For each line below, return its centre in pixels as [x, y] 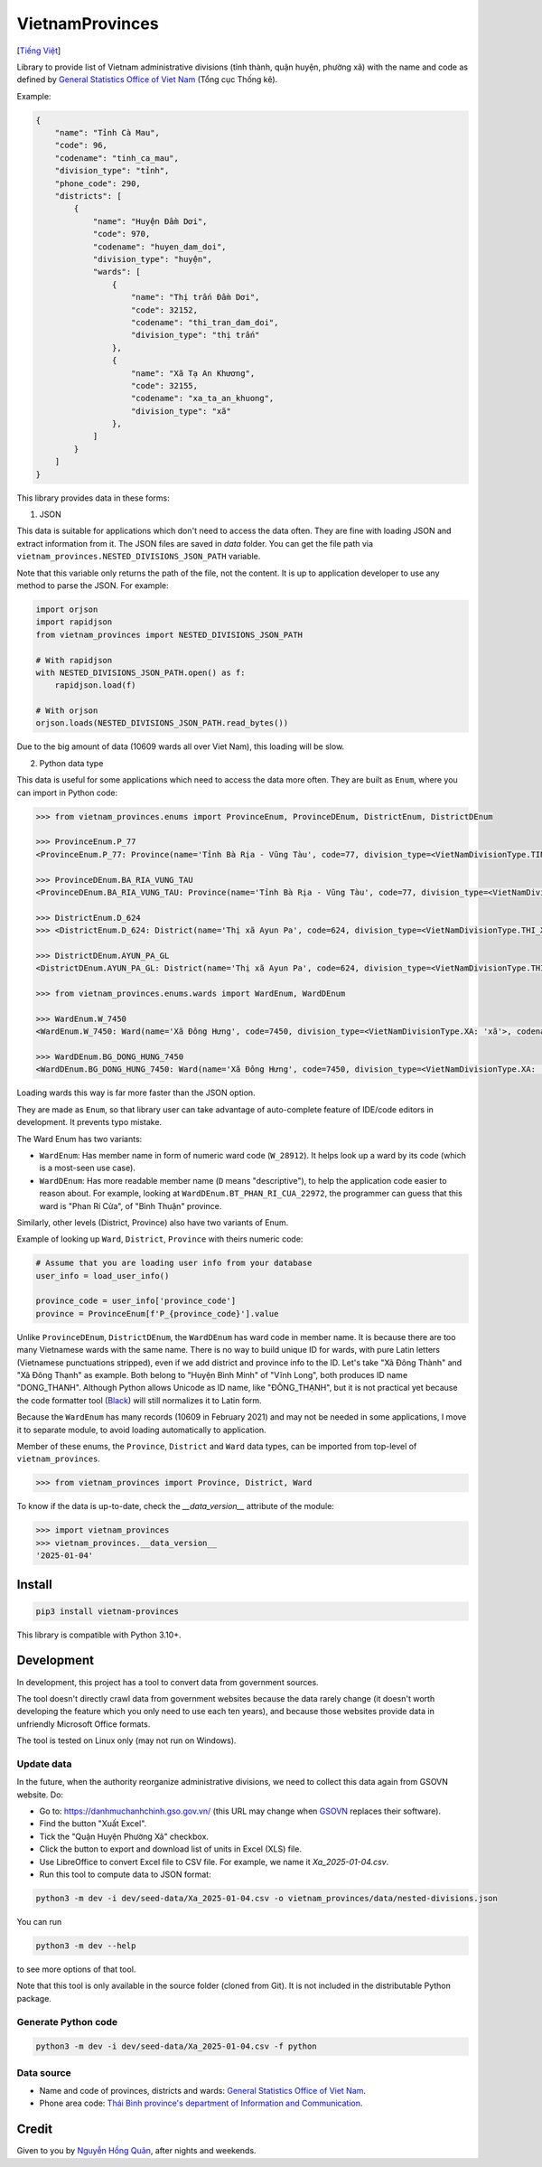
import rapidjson [74, 622]
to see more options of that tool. [76, 1969]
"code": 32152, [165, 310]
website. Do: [40, 1795]
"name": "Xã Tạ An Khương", [193, 373]
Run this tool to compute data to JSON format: [125, 1874]
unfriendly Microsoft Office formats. [84, 1724]
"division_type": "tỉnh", [112, 171]
